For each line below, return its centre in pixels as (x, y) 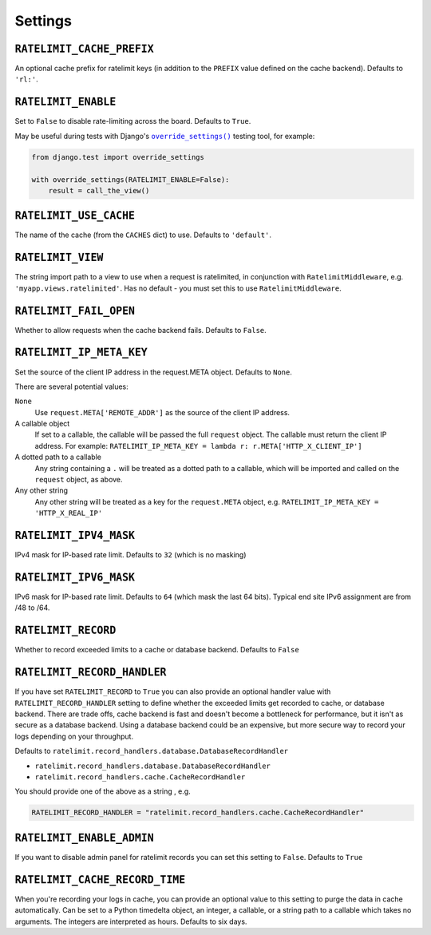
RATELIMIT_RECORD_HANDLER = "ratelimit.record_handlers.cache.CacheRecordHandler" (198, 813)
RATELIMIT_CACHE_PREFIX (85, 49)
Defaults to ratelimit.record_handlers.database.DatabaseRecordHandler (152, 751)
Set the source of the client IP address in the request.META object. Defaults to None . (154, 372)
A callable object (42, 424)
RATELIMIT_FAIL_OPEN (75, 311)
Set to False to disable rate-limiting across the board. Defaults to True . (133, 121)
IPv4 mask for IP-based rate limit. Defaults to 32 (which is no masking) (130, 555)
